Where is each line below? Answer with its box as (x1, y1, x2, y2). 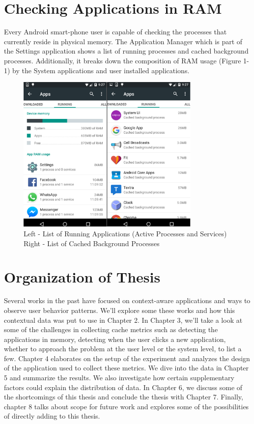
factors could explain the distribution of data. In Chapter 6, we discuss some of (4, 382, 243, 392)
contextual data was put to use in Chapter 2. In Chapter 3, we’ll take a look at (4, 314, 243, 325)
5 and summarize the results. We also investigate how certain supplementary (4, 372, 234, 383)
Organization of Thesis (4, 267, 161, 287)
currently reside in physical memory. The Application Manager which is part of (4, 36, 243, 46)
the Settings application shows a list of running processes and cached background (4, 46, 249, 56)
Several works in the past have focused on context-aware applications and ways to (4, 295, 251, 306)
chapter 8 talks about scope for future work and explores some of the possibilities (4, 401, 249, 411)
